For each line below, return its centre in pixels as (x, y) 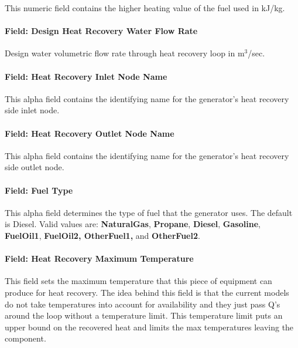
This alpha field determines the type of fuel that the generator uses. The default (149, 212)
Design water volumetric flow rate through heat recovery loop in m (125, 53)
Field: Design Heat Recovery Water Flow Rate (101, 31)
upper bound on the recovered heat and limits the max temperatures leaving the (149, 327)
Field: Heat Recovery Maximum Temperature (99, 259)
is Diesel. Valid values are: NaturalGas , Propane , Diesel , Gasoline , (133, 224)
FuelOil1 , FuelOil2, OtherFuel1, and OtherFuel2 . (102, 235)
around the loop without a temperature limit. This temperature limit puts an (144, 315)
